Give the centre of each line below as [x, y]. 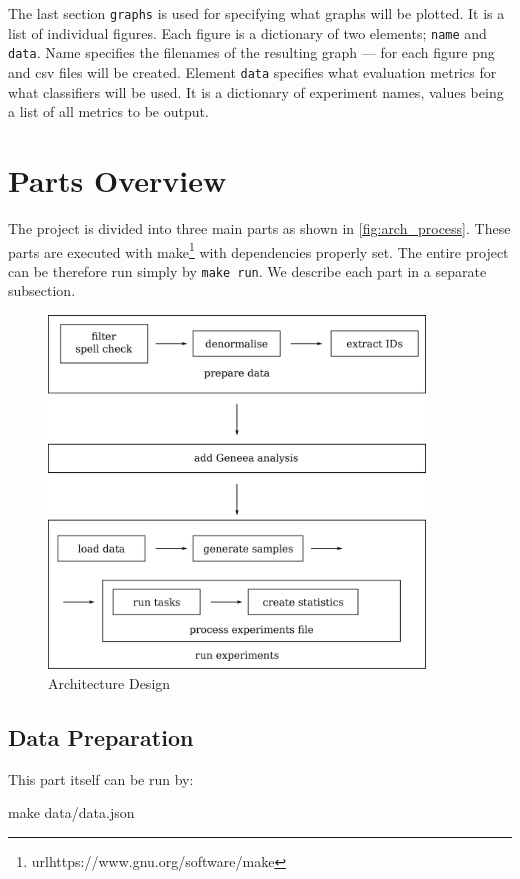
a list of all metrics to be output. [108, 111]
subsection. [42, 290]
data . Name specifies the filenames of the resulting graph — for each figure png [251, 52]
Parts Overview [117, 180]
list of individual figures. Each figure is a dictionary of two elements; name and [247, 32]
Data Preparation [101, 736]
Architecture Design [109, 682]
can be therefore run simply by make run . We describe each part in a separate [247, 270]
